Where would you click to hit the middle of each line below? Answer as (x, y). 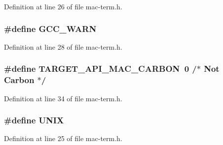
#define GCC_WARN (50, 28)
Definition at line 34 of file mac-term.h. (63, 98)
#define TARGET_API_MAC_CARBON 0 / (100, 69)
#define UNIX (34, 120)
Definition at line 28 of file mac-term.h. (63, 46)
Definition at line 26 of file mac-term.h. (63, 6)
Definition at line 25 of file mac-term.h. (63, 138)
